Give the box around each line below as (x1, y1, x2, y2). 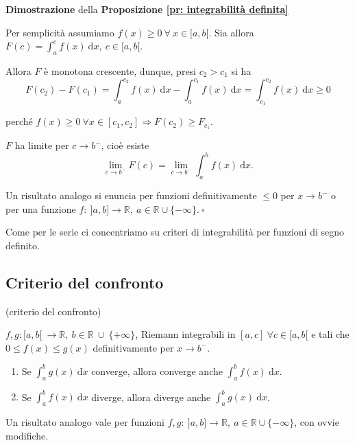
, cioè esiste (101, 138, 149, 152)
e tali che (311, 327, 350, 341)
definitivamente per (93, 340, 174, 354)
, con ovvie (294, 414, 339, 429)
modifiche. (5, 428, 49, 442)
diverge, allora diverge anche (91, 389, 211, 404)
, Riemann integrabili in (135, 327, 236, 341)
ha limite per (14, 138, 69, 152)
